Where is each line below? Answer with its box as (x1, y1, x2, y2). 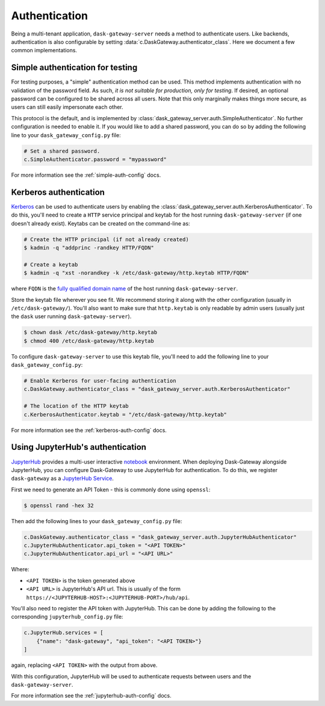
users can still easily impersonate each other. (11, 103, 123, 111)
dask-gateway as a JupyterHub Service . (11, 475, 114, 482)
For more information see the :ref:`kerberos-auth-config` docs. (11, 426, 167, 434)
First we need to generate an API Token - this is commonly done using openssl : (11, 486, 211, 493)
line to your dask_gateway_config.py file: (11, 131, 121, 138)
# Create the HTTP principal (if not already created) (23, 236, 189, 243)
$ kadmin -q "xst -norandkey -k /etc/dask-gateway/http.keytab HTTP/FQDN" (23, 269, 250, 277)
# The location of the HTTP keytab (23, 403, 129, 410)
